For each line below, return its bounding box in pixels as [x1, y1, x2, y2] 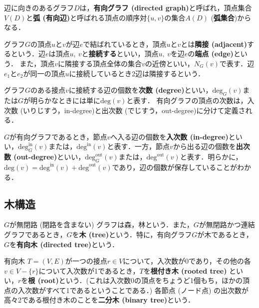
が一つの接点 [65, 256, 107, 266]
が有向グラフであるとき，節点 [9, 131, 107, 142]
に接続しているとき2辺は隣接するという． [69, 68, 205, 78]
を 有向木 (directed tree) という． [9, 239, 119, 249]
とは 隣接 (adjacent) [181, 38, 248, 49]
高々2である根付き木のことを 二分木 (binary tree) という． [4, 295, 195, 305]
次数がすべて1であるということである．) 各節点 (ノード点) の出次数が [24, 285, 249, 295]
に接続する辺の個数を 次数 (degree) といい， [68, 85, 213, 95]
